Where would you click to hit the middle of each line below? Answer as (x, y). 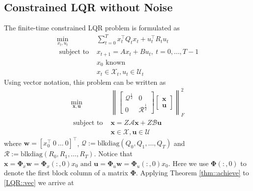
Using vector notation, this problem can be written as (85, 82)
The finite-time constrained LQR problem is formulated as (92, 28)
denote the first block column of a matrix (66, 173)
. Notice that (113, 154)
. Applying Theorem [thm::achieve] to (192, 173)
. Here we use (188, 163)
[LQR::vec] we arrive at (39, 182)
